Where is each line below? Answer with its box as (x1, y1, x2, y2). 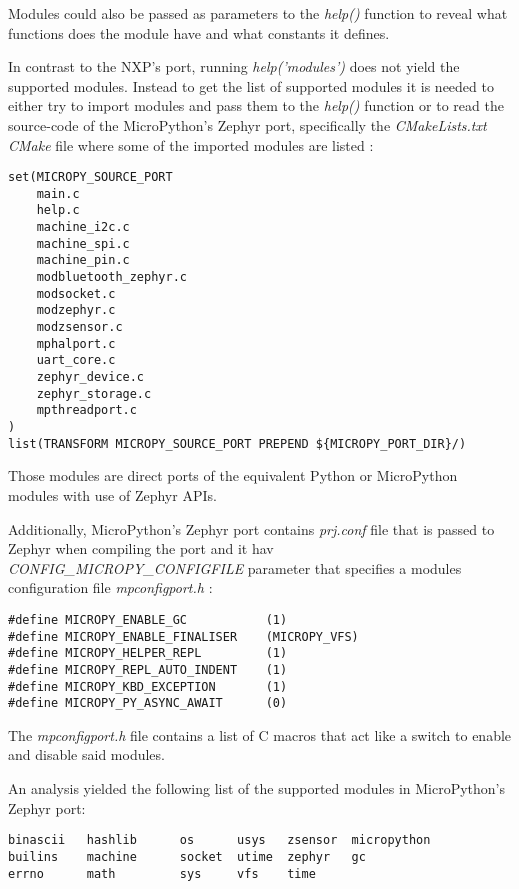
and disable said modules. (8, 744, 165, 765)
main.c (36, 186, 80, 201)
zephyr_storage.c (36, 386, 152, 401)
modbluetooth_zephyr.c (36, 270, 187, 285)
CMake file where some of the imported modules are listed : (8, 134, 374, 155)
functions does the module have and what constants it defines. (8, 22, 390, 43)
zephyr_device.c (36, 370, 145, 385)
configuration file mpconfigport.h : (8, 577, 213, 598)
